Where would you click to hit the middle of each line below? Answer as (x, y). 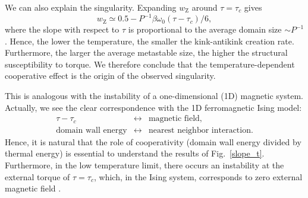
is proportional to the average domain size (205, 29)
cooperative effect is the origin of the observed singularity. (110, 76)
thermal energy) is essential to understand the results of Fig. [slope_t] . (135, 153)
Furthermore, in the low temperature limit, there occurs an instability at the (144, 165)
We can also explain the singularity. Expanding (91, 7)
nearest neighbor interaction (199, 130)
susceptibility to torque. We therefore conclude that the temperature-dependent (150, 64)
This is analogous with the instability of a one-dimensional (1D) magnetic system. (154, 96)
